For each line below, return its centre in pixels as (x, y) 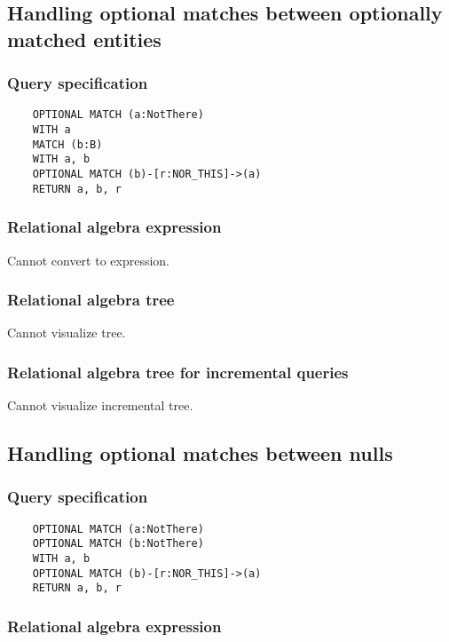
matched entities (84, 39)
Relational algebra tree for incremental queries (178, 372)
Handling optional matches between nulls (200, 453)
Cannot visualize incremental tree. (100, 405)
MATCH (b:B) (67, 144)
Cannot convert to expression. (89, 260)
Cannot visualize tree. (67, 333)
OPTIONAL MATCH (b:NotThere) (118, 544)
